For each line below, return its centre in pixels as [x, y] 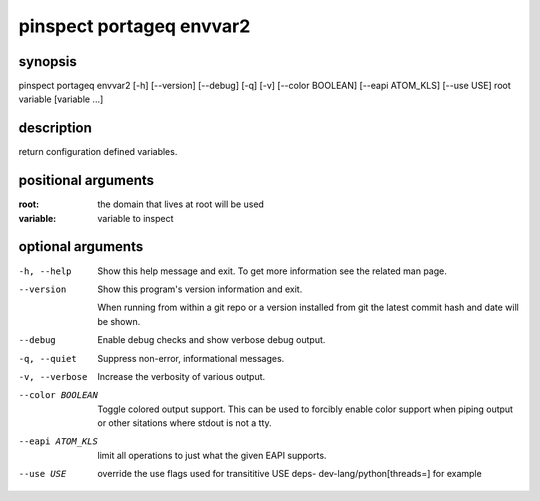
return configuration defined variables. [98, 152]
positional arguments [86, 180]
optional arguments [81, 246]
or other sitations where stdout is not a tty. [184, 423]
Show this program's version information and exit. [200, 289]
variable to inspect [135, 218]
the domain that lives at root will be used [181, 204]
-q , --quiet [47, 358]
